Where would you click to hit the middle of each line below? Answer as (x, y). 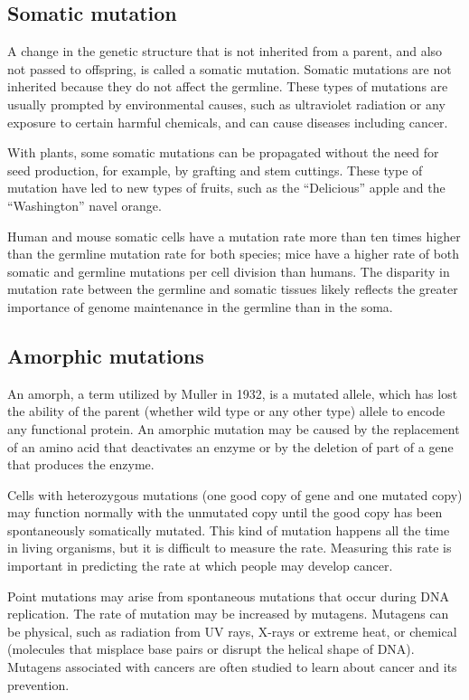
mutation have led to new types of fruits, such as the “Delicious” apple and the (226, 188)
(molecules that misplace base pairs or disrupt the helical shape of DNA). (211, 649)
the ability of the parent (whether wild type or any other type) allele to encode (226, 411)
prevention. (38, 684)
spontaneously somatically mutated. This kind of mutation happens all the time (229, 530)
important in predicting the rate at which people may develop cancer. (200, 566)
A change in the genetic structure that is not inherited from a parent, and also (225, 51)
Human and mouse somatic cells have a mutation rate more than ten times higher (234, 236)
